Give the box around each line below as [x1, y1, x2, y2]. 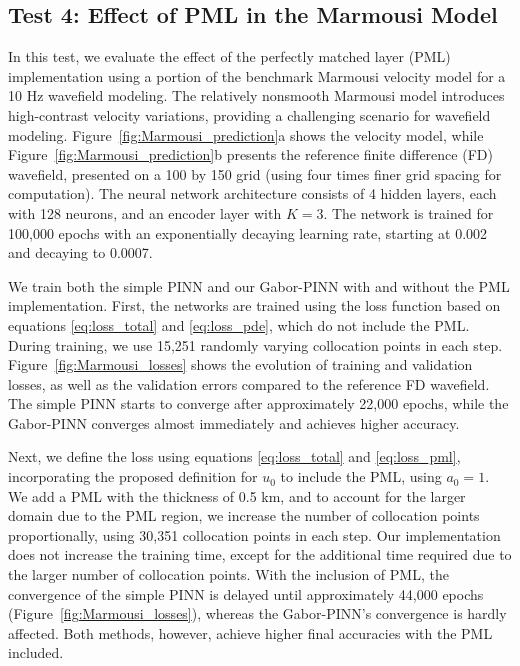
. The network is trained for [323, 202, 494, 223]
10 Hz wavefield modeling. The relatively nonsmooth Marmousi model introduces [8, 85, 505, 106]
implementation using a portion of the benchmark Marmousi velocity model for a [8, 65, 506, 86]
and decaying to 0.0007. [8, 242, 153, 263]
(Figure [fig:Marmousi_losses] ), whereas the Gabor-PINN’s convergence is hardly [8, 603, 507, 624]
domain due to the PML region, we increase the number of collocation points [8, 505, 480, 526]
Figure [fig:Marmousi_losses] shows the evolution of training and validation [8, 354, 473, 375]
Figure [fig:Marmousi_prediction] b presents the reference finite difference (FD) [8, 144, 493, 165]
